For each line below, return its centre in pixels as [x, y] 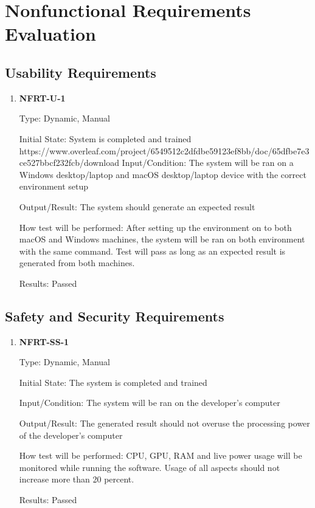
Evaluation [50, 34]
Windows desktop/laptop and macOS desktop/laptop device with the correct [163, 174]
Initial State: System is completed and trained [105, 138]
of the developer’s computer [71, 435]
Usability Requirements [81, 72]
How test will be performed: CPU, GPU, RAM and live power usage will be [161, 455]
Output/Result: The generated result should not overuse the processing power [164, 423]
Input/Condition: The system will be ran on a [208, 163]
